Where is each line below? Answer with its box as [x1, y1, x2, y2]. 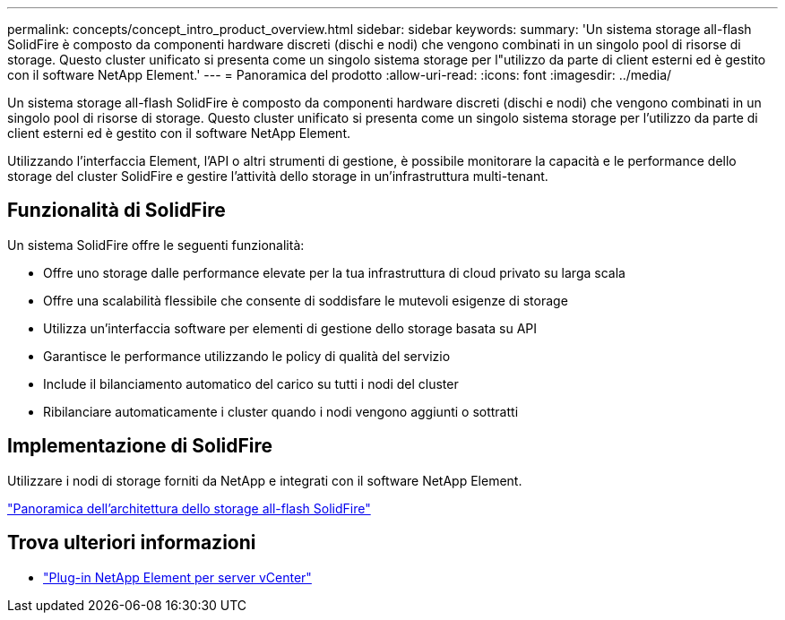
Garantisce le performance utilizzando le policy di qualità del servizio [43, 348, 451, 364]
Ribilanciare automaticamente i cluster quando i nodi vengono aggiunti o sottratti [43, 403, 519, 419]
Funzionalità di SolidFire [7, 199, 226, 222]
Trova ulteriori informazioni [7, 531, 256, 555]
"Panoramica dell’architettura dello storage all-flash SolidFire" [7, 500, 371, 516]
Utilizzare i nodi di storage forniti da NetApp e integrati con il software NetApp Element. [7, 472, 522, 488]
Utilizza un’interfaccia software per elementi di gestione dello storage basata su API [43, 320, 538, 336]
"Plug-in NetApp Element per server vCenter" [43, 569, 312, 585]
